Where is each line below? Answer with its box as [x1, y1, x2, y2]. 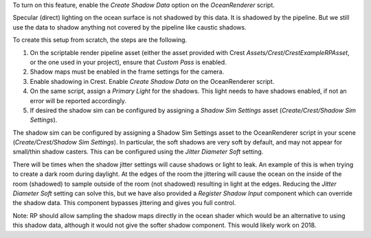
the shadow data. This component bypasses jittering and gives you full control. [12, 199, 236, 207]
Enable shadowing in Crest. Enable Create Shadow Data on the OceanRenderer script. [30, 77, 275, 85]
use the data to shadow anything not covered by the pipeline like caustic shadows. [12, 23, 247, 31]
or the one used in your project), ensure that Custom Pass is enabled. [30, 58, 227, 66]
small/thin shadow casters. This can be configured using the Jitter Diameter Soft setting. [12, 148, 264, 156]
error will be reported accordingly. [30, 96, 127, 105]
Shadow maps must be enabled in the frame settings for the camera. [30, 67, 225, 76]
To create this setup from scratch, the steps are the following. [12, 36, 188, 44]
